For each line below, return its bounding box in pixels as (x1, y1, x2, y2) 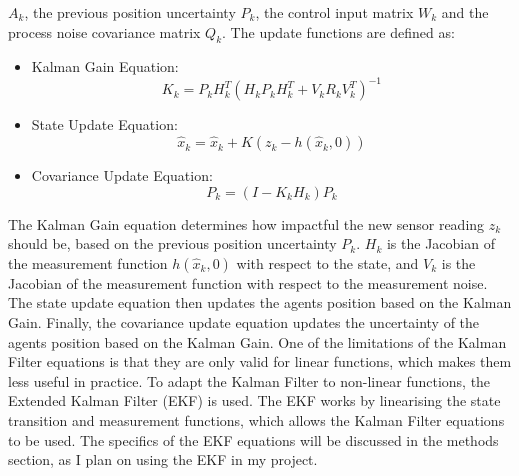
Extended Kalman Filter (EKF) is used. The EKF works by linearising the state (8, 390, 501, 411)
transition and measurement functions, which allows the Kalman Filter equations (8, 410, 505, 431)
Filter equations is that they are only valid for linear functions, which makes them (8, 351, 512, 372)
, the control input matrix (255, 2, 414, 22)
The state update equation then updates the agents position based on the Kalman (8, 292, 512, 313)
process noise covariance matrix (8, 21, 201, 42)
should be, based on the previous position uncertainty (8, 233, 337, 254)
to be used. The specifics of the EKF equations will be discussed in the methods (8, 429, 499, 450)
